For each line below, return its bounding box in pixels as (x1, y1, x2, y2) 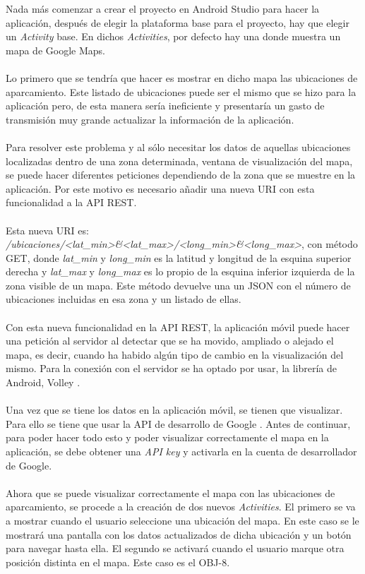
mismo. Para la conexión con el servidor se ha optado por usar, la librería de (6, 361, 337, 376)
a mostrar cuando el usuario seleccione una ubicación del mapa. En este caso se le (6, 513, 359, 527)
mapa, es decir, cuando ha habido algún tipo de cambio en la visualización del (6, 347, 344, 361)
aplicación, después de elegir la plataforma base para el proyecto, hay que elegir (6, 15, 349, 30)
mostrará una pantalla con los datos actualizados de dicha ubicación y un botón (6, 527, 352, 542)
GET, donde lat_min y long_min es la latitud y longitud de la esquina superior (6, 250, 352, 265)
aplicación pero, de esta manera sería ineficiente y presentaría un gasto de (6, 98, 325, 113)
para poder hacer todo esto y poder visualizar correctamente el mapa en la (6, 430, 329, 445)
